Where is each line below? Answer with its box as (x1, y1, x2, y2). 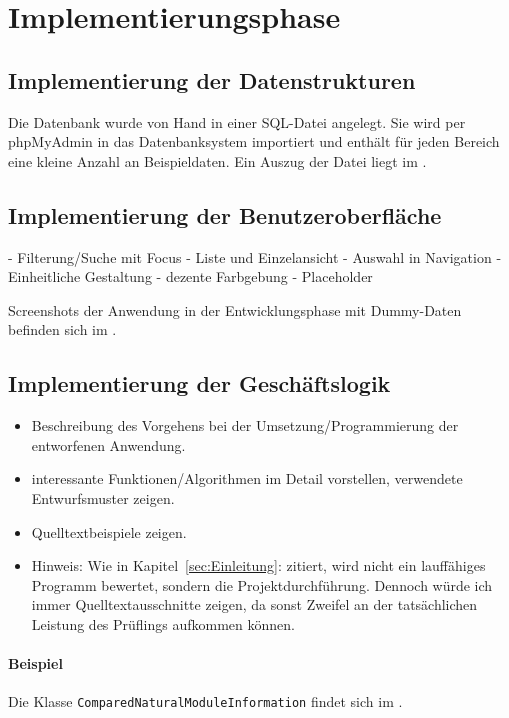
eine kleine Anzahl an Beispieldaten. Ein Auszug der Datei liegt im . (8, 150, 427, 171)
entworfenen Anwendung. (31, 434, 186, 455)
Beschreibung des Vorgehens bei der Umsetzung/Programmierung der (31, 415, 459, 436)
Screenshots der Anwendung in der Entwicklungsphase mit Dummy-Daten (8, 299, 462, 320)
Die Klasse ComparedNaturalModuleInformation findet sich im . (8, 691, 403, 712)
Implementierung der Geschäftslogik (8, 368, 391, 399)
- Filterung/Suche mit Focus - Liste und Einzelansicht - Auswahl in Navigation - (8, 246, 502, 267)
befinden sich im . (8, 319, 117, 340)
